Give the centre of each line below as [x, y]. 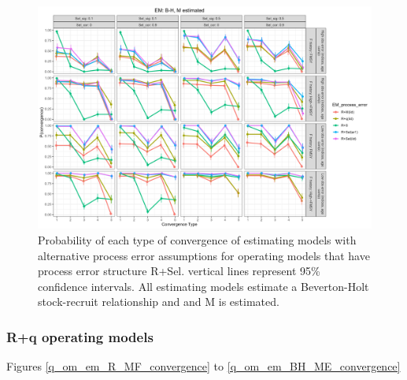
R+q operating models [80, 336]
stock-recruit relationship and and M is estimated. [159, 302]
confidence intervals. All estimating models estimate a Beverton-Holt [203, 286]
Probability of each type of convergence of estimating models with [197, 239]
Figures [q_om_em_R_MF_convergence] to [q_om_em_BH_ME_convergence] [203, 366]
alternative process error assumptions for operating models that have [204, 255]
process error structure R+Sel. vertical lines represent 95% [179, 271]
